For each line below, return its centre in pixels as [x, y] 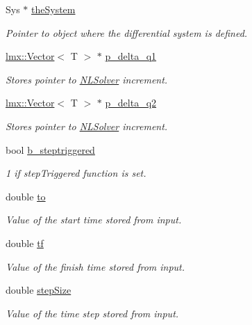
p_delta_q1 [131, 56]
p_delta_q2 [131, 103]
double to [26, 196]
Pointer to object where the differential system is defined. [127, 32]
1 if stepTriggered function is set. [76, 173]
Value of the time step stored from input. [92, 313]
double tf [25, 243]
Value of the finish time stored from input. [95, 266]
